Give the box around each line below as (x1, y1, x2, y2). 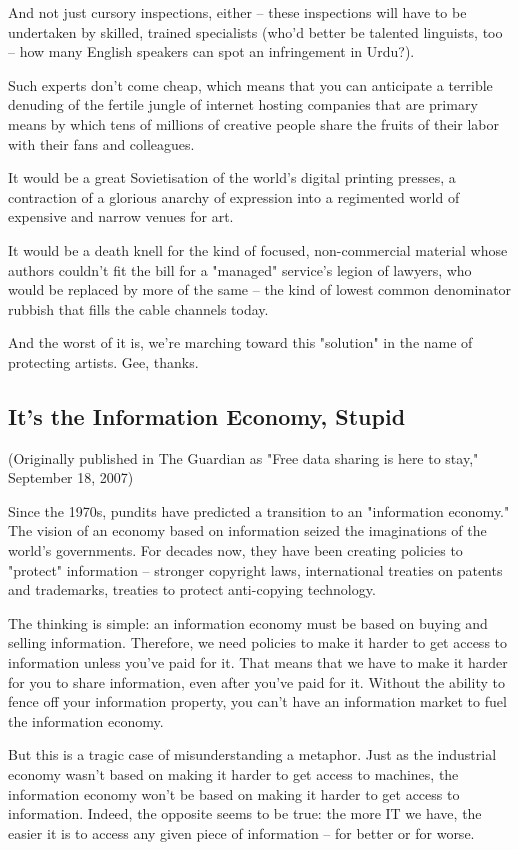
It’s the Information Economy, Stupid (8, 400, 406, 431)
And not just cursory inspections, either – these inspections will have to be (8, 2, 467, 22)
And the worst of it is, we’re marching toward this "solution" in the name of (8, 332, 473, 353)
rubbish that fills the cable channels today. (8, 298, 269, 319)
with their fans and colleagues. (8, 133, 195, 154)
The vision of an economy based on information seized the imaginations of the (8, 520, 487, 541)
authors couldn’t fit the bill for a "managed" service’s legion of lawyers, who (8, 259, 472, 280)
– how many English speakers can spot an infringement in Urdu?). (8, 41, 415, 62)
